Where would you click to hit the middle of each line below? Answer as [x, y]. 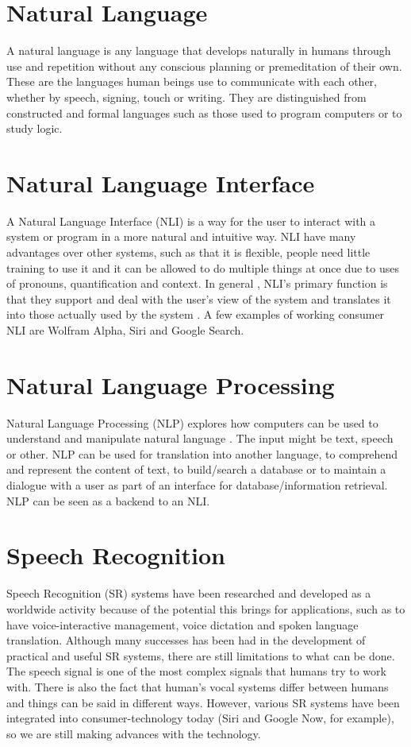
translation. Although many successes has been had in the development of [186, 640]
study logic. [35, 128]
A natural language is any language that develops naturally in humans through [199, 50]
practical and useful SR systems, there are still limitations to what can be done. [201, 655]
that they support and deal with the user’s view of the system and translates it [199, 298]
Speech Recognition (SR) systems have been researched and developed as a [189, 593]
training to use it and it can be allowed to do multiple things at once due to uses [203, 267]
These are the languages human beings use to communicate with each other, [192, 81]
